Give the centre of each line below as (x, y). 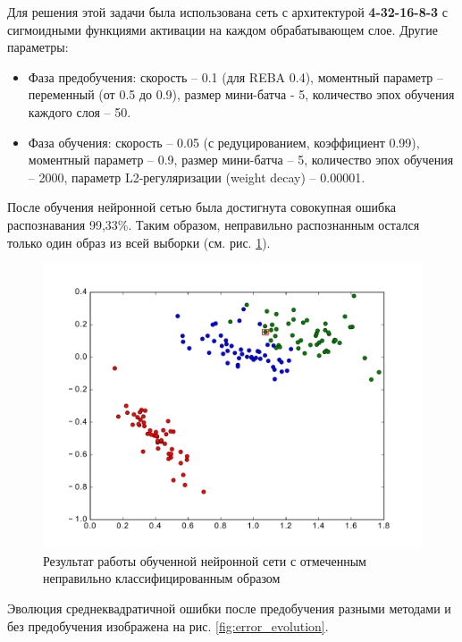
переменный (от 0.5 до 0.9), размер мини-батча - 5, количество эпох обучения (241, 94)
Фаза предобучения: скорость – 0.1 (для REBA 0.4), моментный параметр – (235, 76)
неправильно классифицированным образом (162, 578)
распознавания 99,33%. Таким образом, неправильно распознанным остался (214, 224)
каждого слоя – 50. (80, 111)
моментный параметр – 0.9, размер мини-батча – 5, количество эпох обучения (241, 160)
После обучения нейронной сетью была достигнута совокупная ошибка (202, 207)
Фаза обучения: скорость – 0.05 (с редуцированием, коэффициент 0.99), (224, 142)
